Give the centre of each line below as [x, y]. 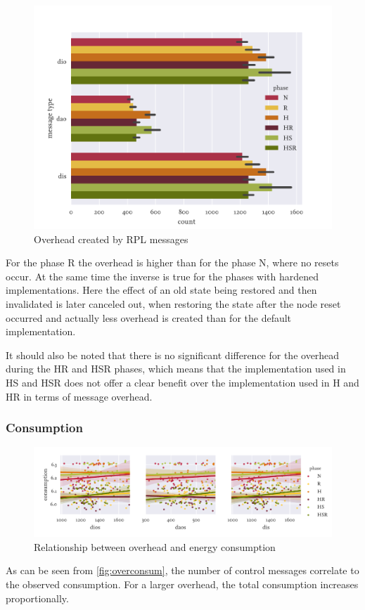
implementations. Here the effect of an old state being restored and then [161, 290]
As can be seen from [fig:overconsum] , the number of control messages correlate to [182, 570]
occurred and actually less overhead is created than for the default [149, 317]
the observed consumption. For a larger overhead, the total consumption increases [182, 584]
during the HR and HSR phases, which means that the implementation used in [176, 369]
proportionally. [37, 598]
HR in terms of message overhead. [79, 396]
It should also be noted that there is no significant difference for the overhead [173, 355]
